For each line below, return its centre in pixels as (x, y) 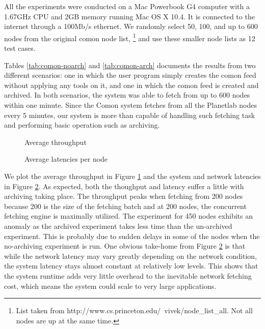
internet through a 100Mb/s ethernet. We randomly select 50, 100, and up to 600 (131, 26)
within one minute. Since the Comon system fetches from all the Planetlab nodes (130, 105)
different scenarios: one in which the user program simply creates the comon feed (130, 75)
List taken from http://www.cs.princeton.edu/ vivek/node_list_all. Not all (134, 310)
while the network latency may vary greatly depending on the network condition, (131, 256)
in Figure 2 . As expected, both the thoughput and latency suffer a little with (124, 186)
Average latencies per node (66, 159)
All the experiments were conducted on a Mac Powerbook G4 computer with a (127, 6)
